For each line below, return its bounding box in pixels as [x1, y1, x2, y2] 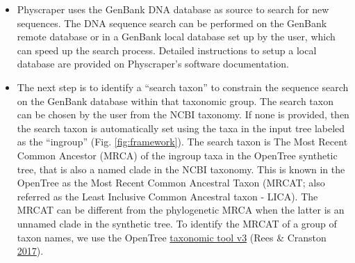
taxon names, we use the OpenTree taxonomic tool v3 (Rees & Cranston [17, 230, 327, 244]
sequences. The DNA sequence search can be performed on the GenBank [17, 15, 327, 30]
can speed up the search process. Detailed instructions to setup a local [17, 42, 317, 57]
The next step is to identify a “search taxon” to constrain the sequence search [17, 79, 349, 94]
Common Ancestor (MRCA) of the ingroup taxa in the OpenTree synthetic [17, 148, 338, 162]
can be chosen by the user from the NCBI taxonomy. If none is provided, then [17, 107, 349, 122]
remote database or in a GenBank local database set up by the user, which [17, 29, 336, 44]
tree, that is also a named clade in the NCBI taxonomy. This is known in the [17, 161, 345, 176]
